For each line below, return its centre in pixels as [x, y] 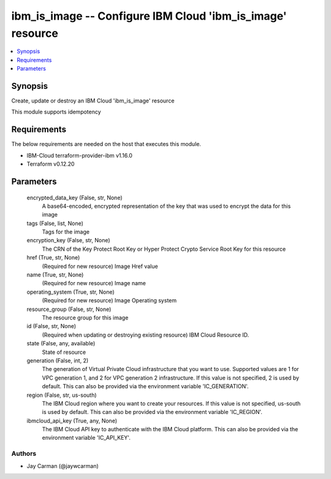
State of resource [64, 352]
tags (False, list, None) [55, 223]
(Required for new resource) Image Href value [100, 266]
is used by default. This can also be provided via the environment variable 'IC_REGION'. [152, 412]
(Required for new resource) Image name [94, 283]
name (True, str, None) [55, 275]
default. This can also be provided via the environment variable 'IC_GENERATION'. [145, 386]
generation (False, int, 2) [58, 360]
